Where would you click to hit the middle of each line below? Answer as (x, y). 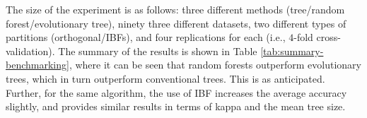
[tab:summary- (292, 51)
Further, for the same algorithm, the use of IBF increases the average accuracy (176, 92)
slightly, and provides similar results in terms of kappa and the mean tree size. (176, 106)
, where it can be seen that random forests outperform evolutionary (215, 65)
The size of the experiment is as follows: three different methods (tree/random (175, 9)
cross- (328, 37)
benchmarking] (37, 65)
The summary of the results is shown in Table (158, 51)
